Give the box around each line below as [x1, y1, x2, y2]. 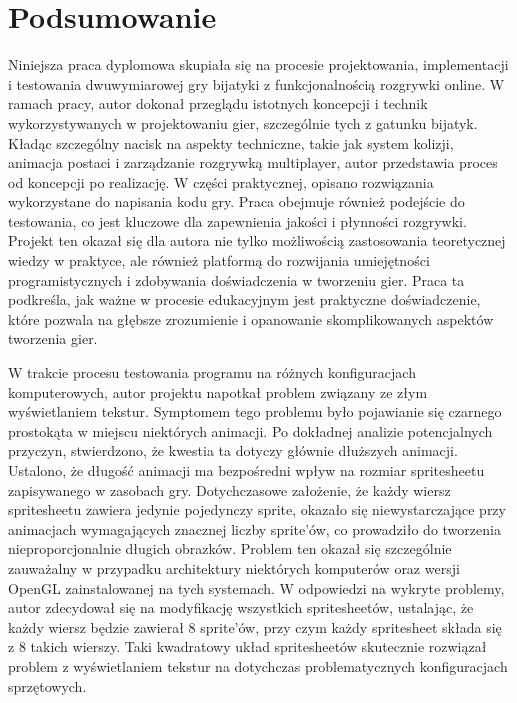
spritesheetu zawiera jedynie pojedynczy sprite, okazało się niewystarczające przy [8, 499, 506, 520]
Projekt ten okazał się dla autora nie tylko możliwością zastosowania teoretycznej [8, 230, 506, 251]
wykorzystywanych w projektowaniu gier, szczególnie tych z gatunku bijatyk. [8, 112, 478, 133]
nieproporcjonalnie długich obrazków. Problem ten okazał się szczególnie [8, 538, 452, 559]
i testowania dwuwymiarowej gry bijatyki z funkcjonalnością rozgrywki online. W [8, 73, 505, 94]
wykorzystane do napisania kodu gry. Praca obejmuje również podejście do [8, 191, 465, 212]
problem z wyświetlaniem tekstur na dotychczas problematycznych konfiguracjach [8, 655, 508, 676]
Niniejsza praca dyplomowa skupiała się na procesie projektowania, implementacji [8, 54, 509, 75]
